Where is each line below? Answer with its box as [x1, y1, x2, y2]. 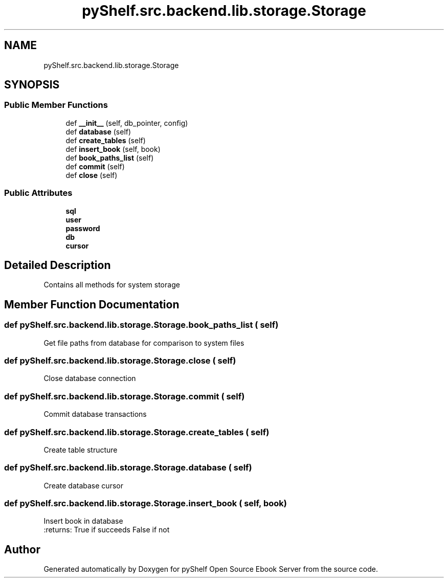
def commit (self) [65, 162, 125, 171]
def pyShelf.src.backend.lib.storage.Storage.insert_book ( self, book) [4, 498, 287, 508]
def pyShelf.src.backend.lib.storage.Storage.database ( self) [4, 462, 252, 473]
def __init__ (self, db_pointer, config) [65, 118, 188, 127]
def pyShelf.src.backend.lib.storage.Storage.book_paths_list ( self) [4, 320, 279, 330]
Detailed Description [4, 258, 111, 272]
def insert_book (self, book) [65, 144, 161, 153]
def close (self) [65, 170, 118, 180]
